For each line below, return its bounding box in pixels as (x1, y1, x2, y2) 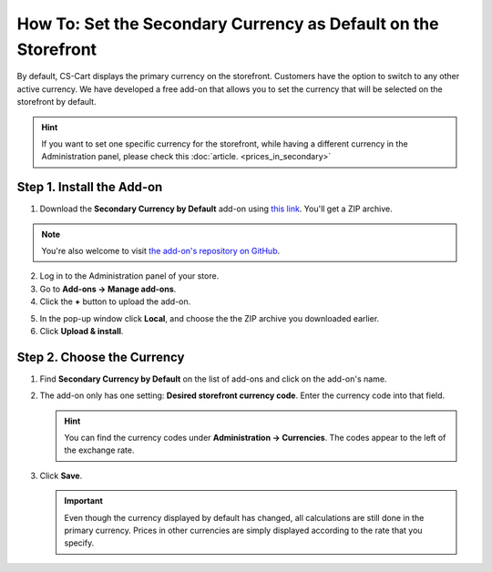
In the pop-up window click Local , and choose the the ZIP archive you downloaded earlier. (39, 312, 380, 323)
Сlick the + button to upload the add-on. (39, 296, 191, 307)
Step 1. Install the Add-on (16, 179, 163, 195)
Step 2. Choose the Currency (16, 349, 185, 364)
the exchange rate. (64, 444, 135, 455)
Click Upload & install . (39, 325, 124, 336)
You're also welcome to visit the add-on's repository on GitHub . (41, 245, 281, 256)
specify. (64, 537, 95, 548)
